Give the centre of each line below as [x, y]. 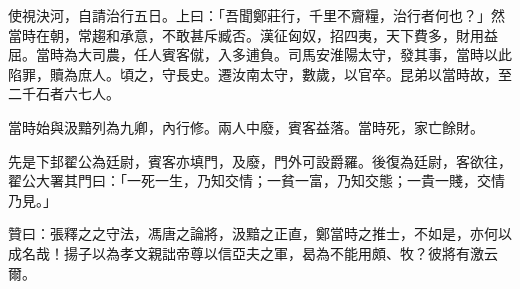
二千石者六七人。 [64, 93]
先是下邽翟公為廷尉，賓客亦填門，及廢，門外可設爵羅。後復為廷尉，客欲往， [260, 160]
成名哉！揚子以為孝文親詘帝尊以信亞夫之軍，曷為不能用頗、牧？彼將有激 [246, 252]
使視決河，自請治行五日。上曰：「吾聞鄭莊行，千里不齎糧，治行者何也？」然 [256, 15]
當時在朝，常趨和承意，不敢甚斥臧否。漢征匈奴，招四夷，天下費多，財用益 [253, 34]
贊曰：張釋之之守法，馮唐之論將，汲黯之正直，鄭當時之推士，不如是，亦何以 [260, 233]
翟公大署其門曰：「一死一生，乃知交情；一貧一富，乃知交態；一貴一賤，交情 [256, 180]
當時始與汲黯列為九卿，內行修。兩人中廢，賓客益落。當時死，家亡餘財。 [246, 126]
